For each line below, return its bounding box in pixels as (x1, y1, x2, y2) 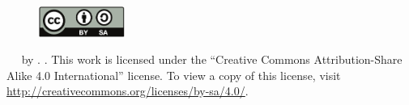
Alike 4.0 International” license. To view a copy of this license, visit (6, 66, 341, 83)
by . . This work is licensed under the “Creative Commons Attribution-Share (21, 51, 403, 68)
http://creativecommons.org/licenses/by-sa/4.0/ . (6, 82, 249, 99)
